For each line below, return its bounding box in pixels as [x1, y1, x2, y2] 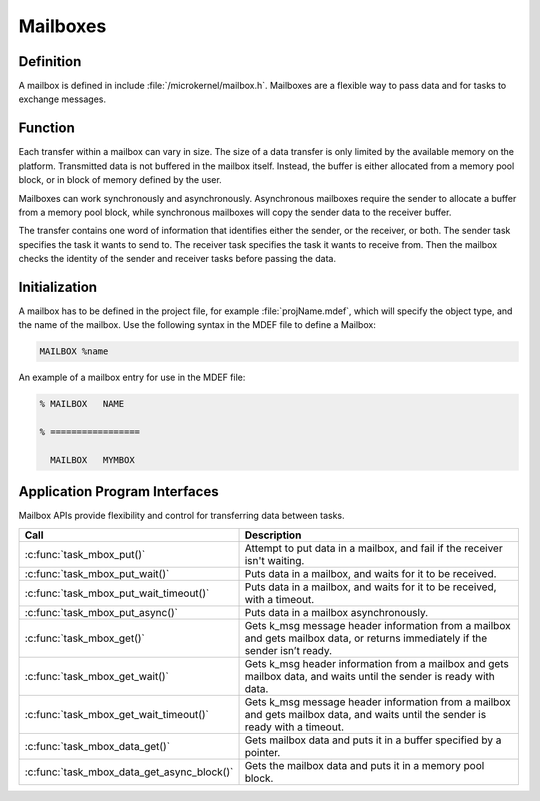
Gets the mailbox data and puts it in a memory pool [244, 758, 485, 772]
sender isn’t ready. [244, 643, 333, 657]
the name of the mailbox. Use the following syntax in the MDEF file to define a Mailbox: [18, 319, 377, 331]
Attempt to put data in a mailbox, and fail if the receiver [244, 541, 504, 555]
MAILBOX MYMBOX [50, 454, 135, 465]
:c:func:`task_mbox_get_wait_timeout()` [24, 707, 210, 721]
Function [18, 120, 75, 137]
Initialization [18, 278, 98, 295]
